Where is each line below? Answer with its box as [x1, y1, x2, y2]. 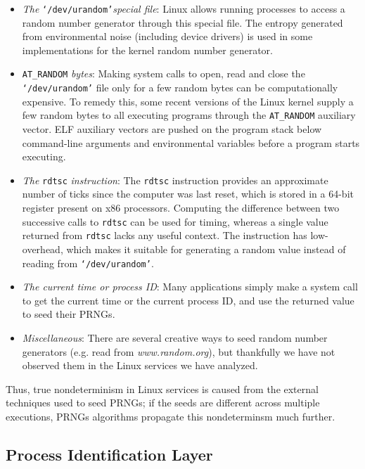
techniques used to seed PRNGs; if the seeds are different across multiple [6, 395, 320, 410]
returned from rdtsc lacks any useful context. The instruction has [22, 228, 307, 243]
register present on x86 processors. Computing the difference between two [22, 200, 340, 215]
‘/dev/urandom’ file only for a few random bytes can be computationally [22, 80, 338, 95]
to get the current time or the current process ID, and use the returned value [22, 293, 354, 307]
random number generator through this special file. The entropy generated [22, 15, 343, 30]
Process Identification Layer [6, 443, 213, 465]
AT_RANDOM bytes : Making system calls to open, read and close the [22, 66, 305, 81]
